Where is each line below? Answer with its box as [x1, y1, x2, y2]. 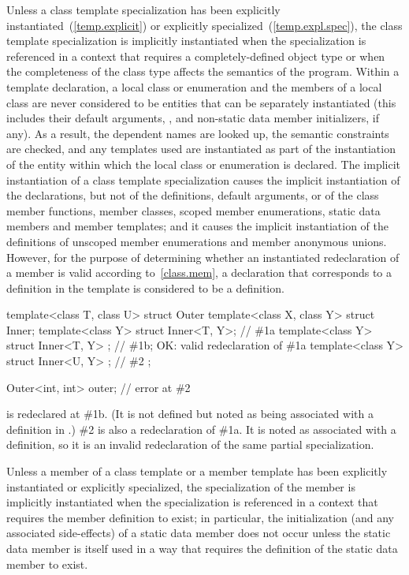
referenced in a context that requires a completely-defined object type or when [6, 47, 385, 64]
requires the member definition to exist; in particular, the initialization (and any [6, 509, 394, 525]
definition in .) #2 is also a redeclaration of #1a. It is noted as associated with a [6, 420, 396, 437]
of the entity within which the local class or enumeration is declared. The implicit [6, 155, 401, 172]
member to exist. [6, 555, 88, 572]
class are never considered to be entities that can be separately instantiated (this [6, 94, 396, 110]
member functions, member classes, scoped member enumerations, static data [6, 202, 381, 218]
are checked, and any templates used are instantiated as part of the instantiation [6, 140, 396, 157]
